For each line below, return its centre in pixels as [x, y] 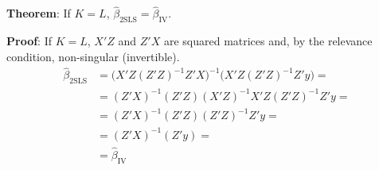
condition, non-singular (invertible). [93, 56]
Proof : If [29, 41]
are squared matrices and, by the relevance [268, 41]
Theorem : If [39, 13]
